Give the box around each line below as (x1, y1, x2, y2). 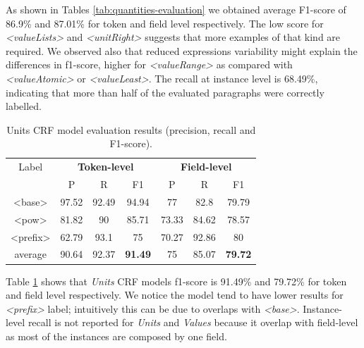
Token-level (78, 159, 134, 174)
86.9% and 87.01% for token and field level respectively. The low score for (6, 15, 324, 30)
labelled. (6, 99, 42, 113)
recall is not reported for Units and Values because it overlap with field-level (28, 315, 358, 330)
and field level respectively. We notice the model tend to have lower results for (6, 287, 344, 302)
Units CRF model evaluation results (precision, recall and (6, 122, 256, 137)
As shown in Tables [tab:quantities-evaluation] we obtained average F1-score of (6, 2, 346, 16)
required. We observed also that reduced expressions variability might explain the (6, 43, 358, 58)
